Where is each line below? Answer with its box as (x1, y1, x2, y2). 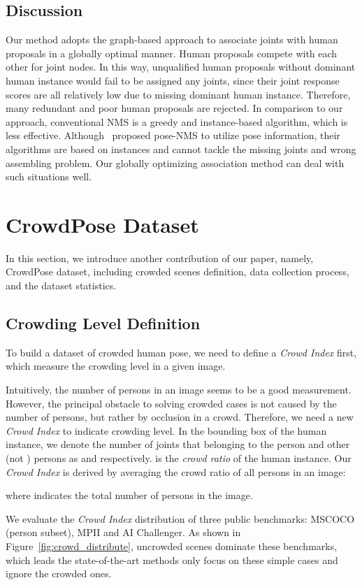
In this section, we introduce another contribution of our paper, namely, (6, 250, 314, 265)
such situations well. (6, 169, 92, 184)
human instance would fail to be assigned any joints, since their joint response (6, 73, 340, 87)
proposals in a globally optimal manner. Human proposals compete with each (6, 45, 338, 60)
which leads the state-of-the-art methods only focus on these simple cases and (6, 552, 338, 567)
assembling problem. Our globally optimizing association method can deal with (6, 155, 345, 170)
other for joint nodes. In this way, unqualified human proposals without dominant (6, 59, 356, 74)
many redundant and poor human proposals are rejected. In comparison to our (6, 101, 343, 115)
